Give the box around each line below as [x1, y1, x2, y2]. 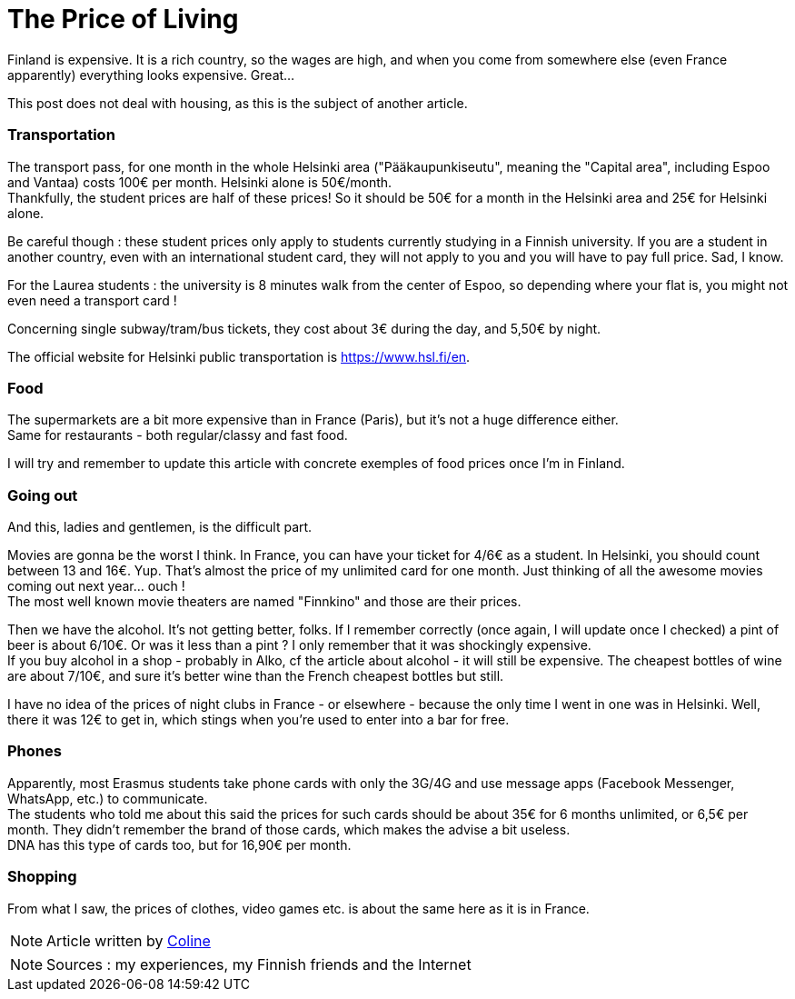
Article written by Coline [46, 931, 211, 950]
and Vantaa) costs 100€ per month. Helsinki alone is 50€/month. [7, 174, 393, 190]
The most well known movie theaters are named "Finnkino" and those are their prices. [7, 594, 522, 609]
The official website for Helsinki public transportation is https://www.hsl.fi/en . [7, 348, 471, 365]
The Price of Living [7, 4, 239, 35]
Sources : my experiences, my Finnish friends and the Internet [46, 954, 472, 974]
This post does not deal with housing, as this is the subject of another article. [7, 95, 468, 111]
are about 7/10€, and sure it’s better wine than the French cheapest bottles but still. [7, 668, 504, 684]
